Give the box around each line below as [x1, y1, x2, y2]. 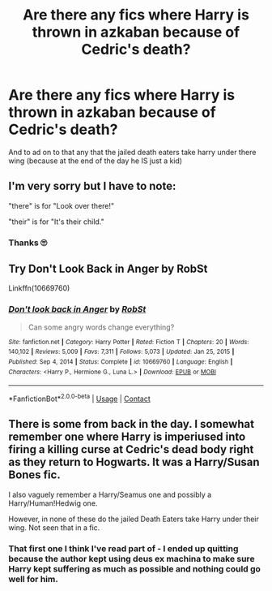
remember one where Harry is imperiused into [8, 430, 246, 444]
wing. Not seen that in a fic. [8, 522, 100, 533]
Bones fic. [8, 468, 61, 482]
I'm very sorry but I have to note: [8, 179, 176, 193]
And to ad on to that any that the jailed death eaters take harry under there [8, 147, 257, 157]
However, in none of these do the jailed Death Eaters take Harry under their [8, 514, 259, 524]
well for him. [8, 573, 58, 585]
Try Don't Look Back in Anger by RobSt [8, 262, 208, 276]
